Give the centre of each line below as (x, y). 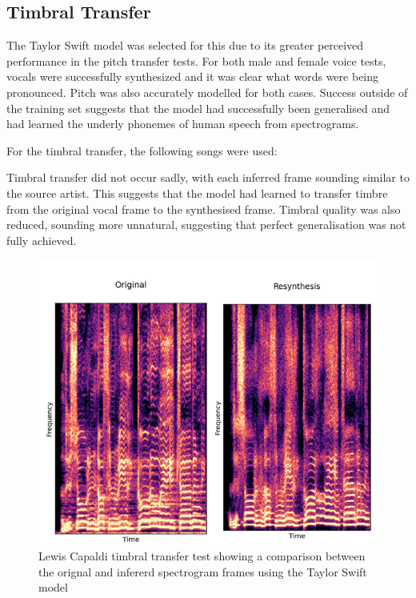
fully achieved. (42, 240)
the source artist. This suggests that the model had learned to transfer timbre (197, 193)
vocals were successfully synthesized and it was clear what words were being (193, 76)
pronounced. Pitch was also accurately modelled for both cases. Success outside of (207, 92)
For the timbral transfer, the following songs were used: (142, 150)
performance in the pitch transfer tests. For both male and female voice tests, (196, 60)
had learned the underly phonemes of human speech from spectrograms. (183, 124)
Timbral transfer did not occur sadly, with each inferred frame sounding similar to (208, 177)
